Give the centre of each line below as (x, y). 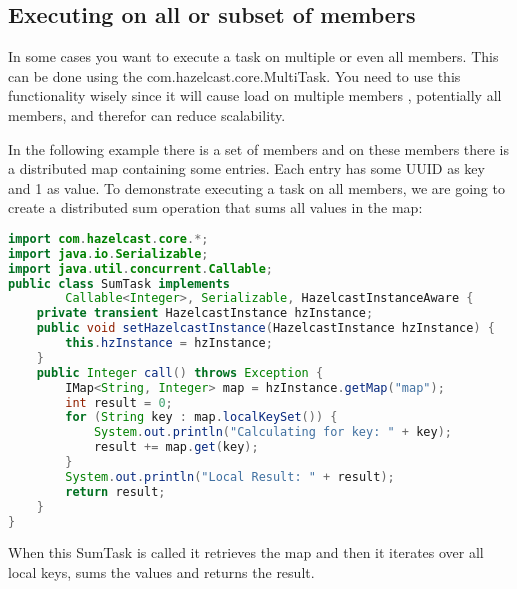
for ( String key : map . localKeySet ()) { (201, 417)
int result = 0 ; (119, 402)
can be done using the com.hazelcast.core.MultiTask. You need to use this (234, 75)
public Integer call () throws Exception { (180, 372)
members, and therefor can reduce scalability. (147, 114)
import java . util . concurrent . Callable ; (140, 268)
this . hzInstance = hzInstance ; (169, 343)
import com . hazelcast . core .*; (108, 238)
